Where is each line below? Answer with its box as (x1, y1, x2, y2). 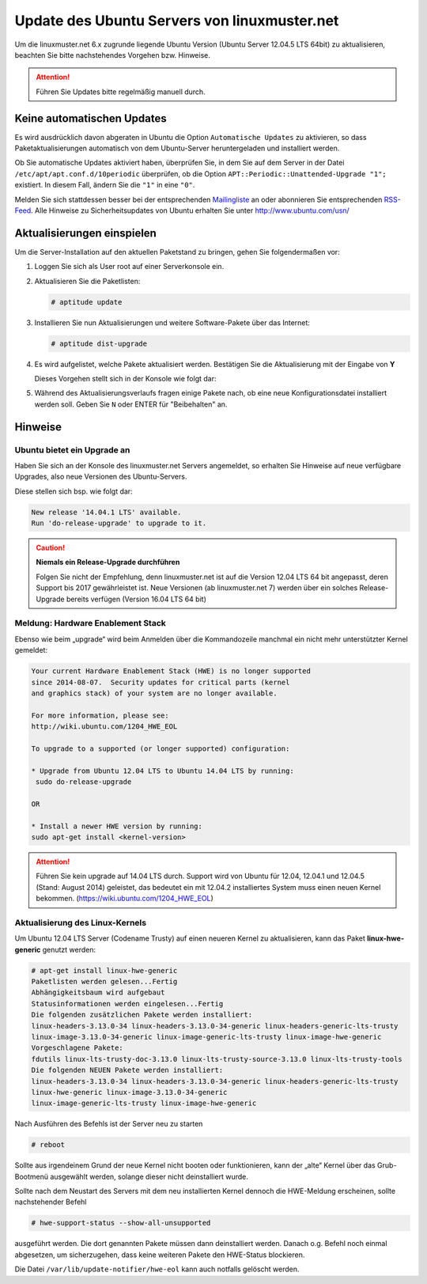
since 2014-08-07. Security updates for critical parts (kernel (31, 677, 290, 687)
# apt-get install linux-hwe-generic (31, 966, 178, 975)
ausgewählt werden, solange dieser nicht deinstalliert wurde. (50, 1172, 249, 1181)
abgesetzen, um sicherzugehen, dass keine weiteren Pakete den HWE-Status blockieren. (14, 1250, 305, 1259)
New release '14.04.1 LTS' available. (31, 507, 182, 517)
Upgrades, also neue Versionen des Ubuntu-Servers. (14, 472, 187, 482)
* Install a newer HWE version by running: (31, 821, 203, 831)
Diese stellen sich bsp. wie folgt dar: (14, 487, 134, 496)
